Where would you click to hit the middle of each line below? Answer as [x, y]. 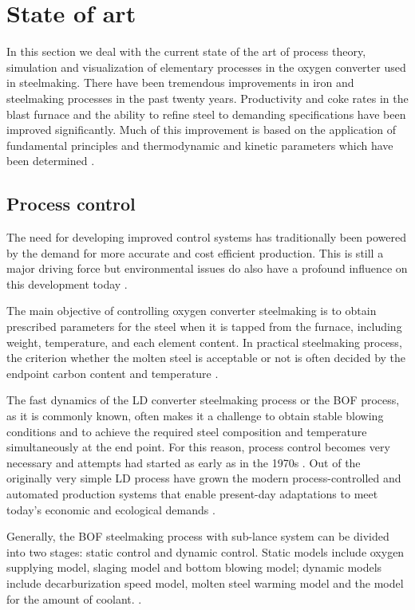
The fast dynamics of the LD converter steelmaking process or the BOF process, [203, 400]
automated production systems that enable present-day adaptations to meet [192, 493]
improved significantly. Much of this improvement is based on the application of [202, 130]
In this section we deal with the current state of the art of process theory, [186, 51]
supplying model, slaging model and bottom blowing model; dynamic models [194, 567]
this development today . [67, 283]
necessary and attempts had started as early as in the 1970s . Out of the [184, 462]
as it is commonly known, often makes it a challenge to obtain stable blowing [195, 416]
